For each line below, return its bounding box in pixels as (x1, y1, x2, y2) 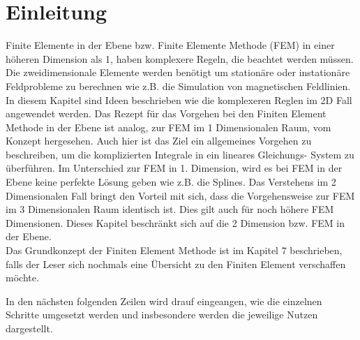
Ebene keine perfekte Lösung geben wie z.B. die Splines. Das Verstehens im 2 (6, 175, 336, 189)
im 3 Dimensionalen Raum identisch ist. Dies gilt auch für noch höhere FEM (6, 202, 334, 216)
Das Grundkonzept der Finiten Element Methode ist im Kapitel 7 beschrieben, (6, 243, 343, 258)
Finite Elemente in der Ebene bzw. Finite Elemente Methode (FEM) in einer (6, 38, 335, 52)
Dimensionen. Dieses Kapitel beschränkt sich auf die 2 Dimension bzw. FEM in (6, 215, 345, 230)
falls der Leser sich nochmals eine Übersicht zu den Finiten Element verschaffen (6, 256, 346, 271)
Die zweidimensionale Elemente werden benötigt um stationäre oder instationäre (6, 65, 350, 80)
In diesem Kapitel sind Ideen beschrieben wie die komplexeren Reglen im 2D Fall (6, 92, 352, 107)
